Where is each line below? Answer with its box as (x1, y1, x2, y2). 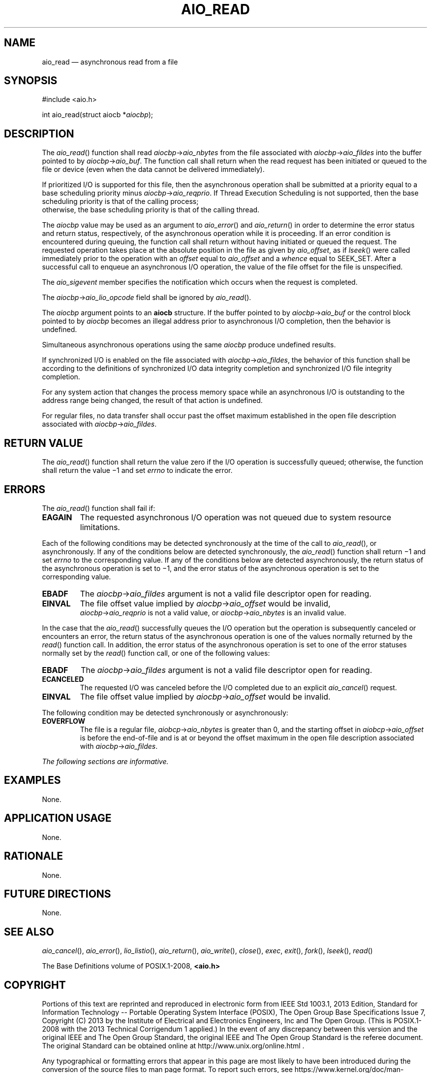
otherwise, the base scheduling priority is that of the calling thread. (42, 205, 260, 214)
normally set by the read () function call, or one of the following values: (42, 648, 270, 657)
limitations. (80, 522, 120, 532)
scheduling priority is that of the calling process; (42, 197, 199, 206)
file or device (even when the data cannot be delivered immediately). (42, 165, 265, 174)
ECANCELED (42, 674, 84, 683)
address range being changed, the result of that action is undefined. (42, 396, 263, 405)
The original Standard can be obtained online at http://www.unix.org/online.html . (42, 1041, 305, 1050)
